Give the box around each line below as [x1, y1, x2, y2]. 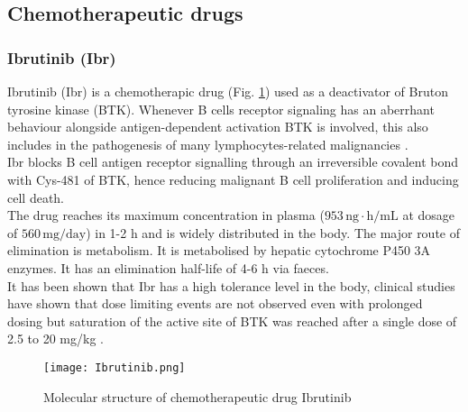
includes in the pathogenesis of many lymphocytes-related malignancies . [7, 134, 408, 153]
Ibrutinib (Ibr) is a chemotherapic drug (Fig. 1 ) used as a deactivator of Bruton [7, 82, 448, 100]
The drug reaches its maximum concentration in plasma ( [7, 206, 325, 224]
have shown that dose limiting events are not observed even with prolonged [7, 294, 423, 313]
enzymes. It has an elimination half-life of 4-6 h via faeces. [7, 258, 329, 277]
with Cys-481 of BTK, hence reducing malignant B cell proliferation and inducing [7, 169, 459, 188]
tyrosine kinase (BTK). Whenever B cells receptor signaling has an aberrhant [7, 99, 435, 118]
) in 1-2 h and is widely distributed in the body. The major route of [86, 223, 461, 242]
